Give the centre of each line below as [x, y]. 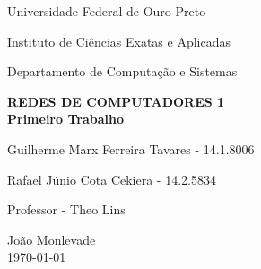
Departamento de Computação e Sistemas [122, 71]
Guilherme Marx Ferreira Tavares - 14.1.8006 [131, 148]
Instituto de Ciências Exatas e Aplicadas [119, 41]
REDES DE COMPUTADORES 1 [116, 101]
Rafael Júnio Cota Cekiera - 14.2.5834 [112, 179]
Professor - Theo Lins [66, 209]
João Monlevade [52, 239]
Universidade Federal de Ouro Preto [107, 11]
